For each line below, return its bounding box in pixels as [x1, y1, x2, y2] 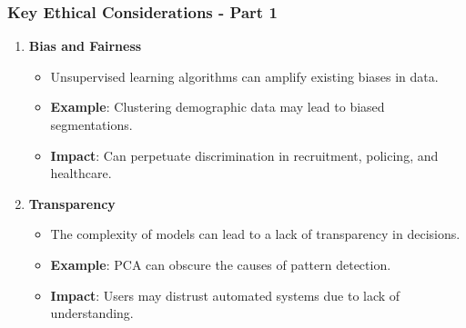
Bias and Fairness [28, 36, 142, 55]
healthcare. [50, 164, 112, 183]
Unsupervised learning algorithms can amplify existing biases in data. [50, 66, 439, 85]
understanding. [50, 303, 134, 323]
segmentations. [50, 115, 133, 134]
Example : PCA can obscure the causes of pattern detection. [50, 254, 391, 273]
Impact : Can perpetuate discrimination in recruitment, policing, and [50, 145, 439, 164]
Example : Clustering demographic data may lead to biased [50, 97, 385, 116]
